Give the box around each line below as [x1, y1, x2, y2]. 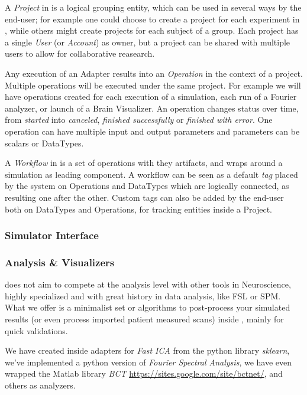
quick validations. [5, 324, 68, 337]
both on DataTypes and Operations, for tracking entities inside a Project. [5, 203, 273, 215]
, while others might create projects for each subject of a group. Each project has [5, 24, 299, 37]
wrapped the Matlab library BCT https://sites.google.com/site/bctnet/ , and [5, 367, 283, 380]
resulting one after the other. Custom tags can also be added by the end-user [5, 191, 284, 203]
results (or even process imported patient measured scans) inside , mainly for [5, 312, 284, 325]
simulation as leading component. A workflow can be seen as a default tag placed [5, 168, 298, 180]
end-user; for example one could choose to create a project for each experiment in [5, 12, 300, 25]
